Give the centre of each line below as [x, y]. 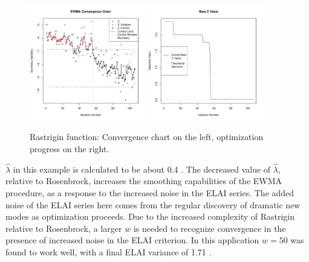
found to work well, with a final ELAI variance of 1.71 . [109, 251]
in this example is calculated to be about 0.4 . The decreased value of [142, 169]
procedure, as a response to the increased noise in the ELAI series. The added [150, 192]
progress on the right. [70, 148]
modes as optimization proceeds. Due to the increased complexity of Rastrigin [150, 216]
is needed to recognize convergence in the [210, 228]
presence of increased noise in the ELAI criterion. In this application [132, 240]
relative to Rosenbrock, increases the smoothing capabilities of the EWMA [144, 181]
